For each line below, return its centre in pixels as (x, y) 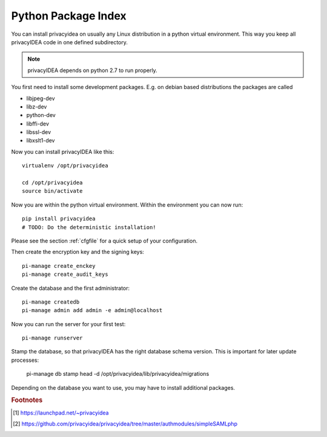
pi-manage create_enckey (59, 266)
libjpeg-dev (41, 98)
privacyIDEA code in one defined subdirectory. (70, 42)
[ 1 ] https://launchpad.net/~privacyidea (61, 413)
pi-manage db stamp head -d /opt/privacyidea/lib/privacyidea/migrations (118, 374)
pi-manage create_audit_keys (65, 275)
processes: (25, 360)
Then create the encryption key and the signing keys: (78, 252)
